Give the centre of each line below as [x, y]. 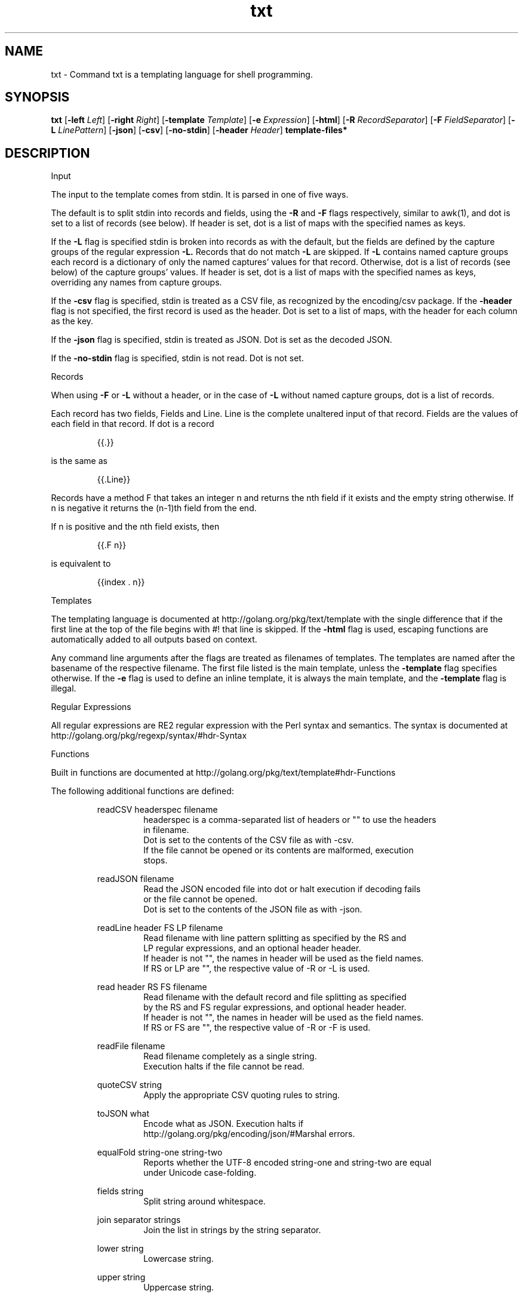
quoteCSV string [130, 1085]
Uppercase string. [179, 1287]
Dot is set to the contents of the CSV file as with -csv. [249, 840]
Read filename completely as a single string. [230, 1056]
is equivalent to [81, 564]
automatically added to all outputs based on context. [154, 640]
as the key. [72, 321]
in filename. [166, 830]
